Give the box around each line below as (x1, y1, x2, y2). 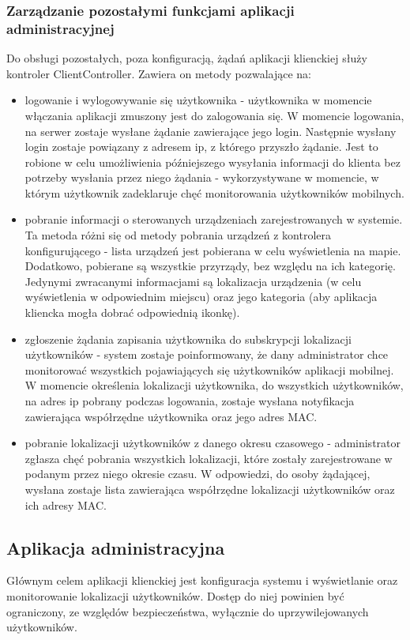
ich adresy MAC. (24, 496, 107, 513)
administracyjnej (6, 18, 115, 38)
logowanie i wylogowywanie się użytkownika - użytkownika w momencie (24, 92, 372, 108)
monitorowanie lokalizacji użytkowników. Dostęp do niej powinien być (6, 587, 344, 604)
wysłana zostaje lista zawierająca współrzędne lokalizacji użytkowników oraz (24, 480, 395, 497)
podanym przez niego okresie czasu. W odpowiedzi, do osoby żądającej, (24, 465, 371, 482)
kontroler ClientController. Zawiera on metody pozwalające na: (6, 65, 311, 81)
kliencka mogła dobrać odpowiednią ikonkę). (24, 304, 240, 321)
